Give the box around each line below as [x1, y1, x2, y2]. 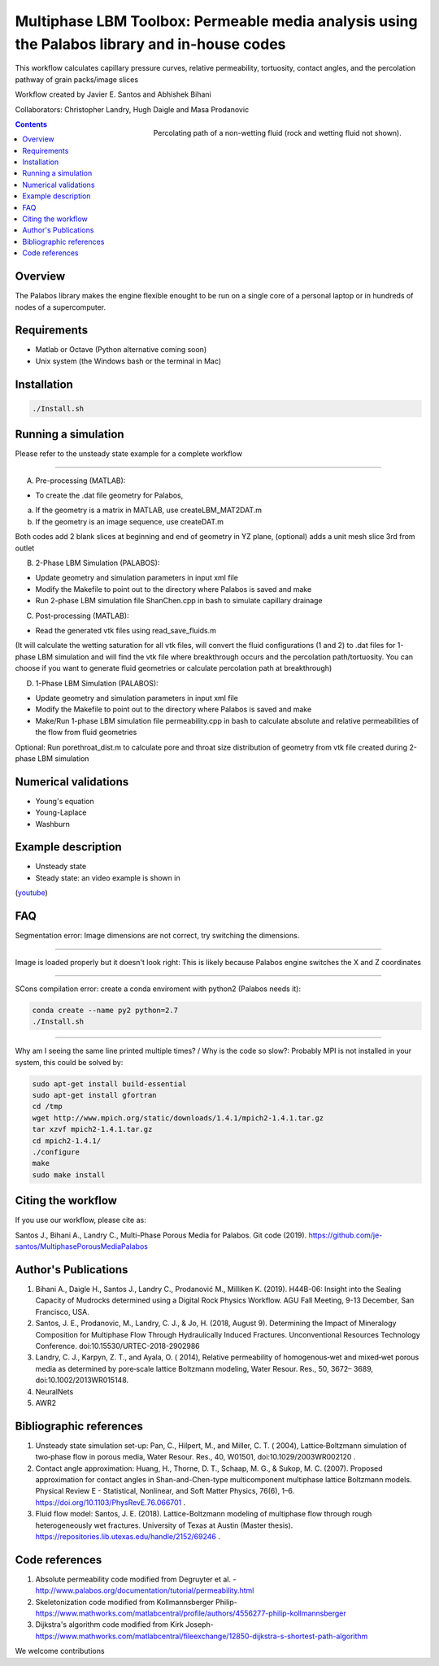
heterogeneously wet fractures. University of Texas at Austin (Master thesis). [35, 1520, 293, 1530]
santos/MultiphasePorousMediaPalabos [15, 1242, 148, 1251]
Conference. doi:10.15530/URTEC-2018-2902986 [35, 1341, 201, 1351]
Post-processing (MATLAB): [35, 611, 129, 620]
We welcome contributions [15, 1646, 105, 1656]
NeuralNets [35, 1386, 74, 1396]
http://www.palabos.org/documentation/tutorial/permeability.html [35, 1586, 254, 1595]
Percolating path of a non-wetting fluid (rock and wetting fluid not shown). [153, 128, 402, 137]
